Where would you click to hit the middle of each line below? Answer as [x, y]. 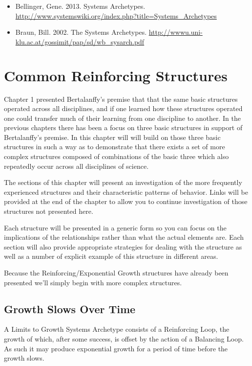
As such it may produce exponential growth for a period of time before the [116, 348]
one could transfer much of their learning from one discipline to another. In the [122, 118]
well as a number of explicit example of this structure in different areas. [111, 256]
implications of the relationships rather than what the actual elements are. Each [124, 237]
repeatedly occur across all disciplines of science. [76, 166]
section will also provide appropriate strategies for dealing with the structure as [123, 246]
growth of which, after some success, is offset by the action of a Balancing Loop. [124, 338]
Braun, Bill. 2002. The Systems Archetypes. [81, 32]
